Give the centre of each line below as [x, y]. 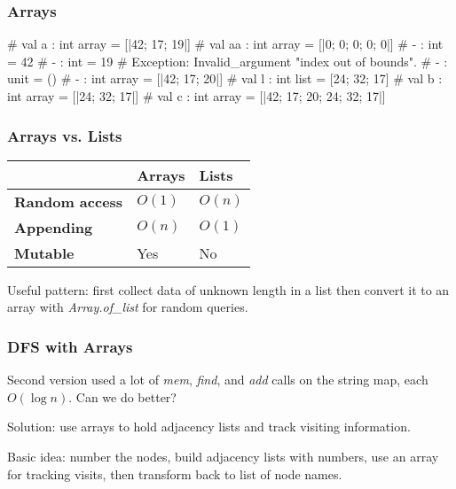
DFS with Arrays [70, 346]
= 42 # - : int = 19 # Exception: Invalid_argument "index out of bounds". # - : [228, 61]
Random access [69, 201]
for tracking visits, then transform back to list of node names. [175, 473]
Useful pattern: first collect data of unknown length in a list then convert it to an [228, 289]
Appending [54, 227]
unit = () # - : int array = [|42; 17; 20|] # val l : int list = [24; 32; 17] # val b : [225, 78]
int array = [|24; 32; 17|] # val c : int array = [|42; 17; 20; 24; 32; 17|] [197, 96]
